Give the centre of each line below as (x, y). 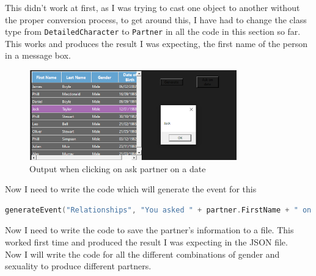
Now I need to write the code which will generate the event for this (131, 189)
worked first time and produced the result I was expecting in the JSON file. (146, 242)
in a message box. (38, 55)
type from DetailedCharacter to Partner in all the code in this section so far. (153, 31)
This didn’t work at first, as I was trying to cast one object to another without (152, 7)
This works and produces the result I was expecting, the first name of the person (156, 43)
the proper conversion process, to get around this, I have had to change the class (156, 19)
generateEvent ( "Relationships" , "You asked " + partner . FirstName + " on (158, 210)
